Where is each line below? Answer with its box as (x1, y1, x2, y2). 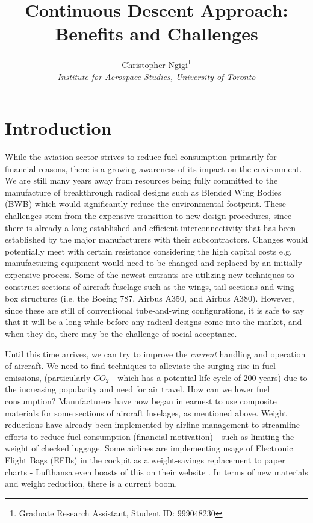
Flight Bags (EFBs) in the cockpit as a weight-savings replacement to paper (5, 453, 285, 466)
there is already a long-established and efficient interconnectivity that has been (5, 221, 296, 234)
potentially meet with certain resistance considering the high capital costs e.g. (5, 244, 292, 257)
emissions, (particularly (5, 371, 91, 383)
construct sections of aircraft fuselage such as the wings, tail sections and (5, 280, 274, 292)
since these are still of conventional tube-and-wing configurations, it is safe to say (5, 303, 305, 316)
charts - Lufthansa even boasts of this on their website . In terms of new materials (5, 465, 308, 478)
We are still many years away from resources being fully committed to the (5, 174, 278, 187)
